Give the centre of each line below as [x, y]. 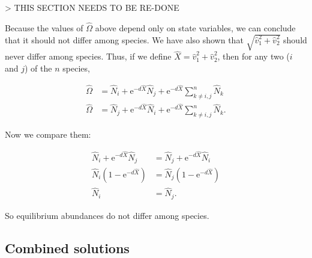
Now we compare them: [48, 134]
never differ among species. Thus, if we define [88, 56]
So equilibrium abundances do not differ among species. [107, 215]
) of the [38, 68]
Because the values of [44, 27]
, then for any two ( [253, 56]
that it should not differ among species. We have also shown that [124, 39]
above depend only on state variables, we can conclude [195, 27]
